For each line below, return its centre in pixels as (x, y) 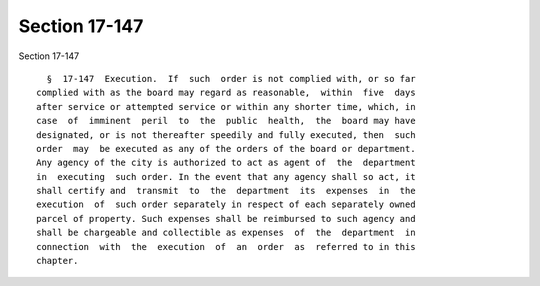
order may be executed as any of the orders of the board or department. (226, 148)
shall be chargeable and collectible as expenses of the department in (226, 233)
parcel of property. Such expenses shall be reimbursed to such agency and (226, 218)
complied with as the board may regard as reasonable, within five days (226, 93)
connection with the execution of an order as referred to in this (226, 246)
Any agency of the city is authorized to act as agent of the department (226, 163)
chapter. (57, 261)
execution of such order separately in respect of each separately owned (226, 204)
